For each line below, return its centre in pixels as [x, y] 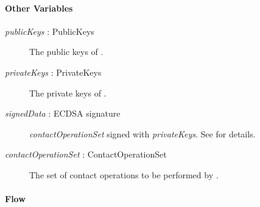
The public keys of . [66, 52]
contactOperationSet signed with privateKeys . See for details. [142, 133]
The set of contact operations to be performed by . [124, 174]
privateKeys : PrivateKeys [53, 72]
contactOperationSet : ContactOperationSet [86, 154]
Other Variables [39, 8]
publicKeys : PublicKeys [50, 31]
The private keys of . [68, 93]
